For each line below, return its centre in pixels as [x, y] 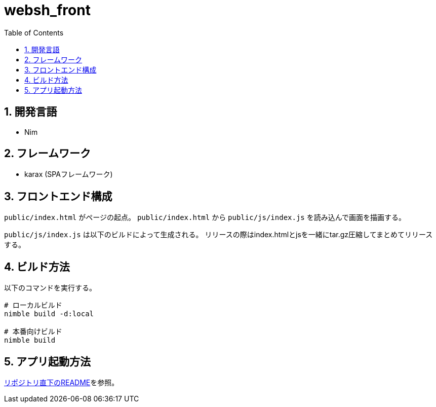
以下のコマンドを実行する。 [50, 288]
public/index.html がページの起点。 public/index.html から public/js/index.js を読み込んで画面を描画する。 [205, 217]
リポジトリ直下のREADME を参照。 [62, 382]
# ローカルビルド [33, 305]
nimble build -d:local [49, 314]
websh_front [47, 10]
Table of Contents [34, 32]
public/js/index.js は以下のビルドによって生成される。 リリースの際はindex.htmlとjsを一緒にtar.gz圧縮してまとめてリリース [219, 235]
